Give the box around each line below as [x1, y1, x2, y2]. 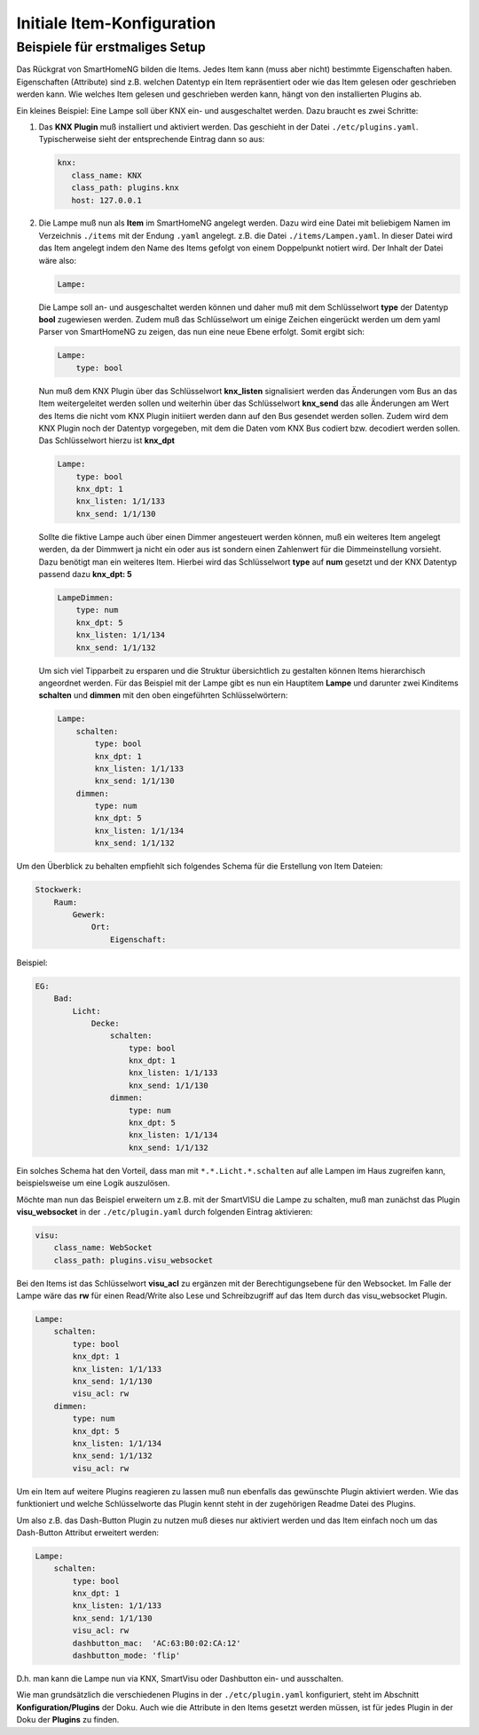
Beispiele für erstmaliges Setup [16, 39, 206, 55]
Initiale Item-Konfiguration [16, 13, 216, 33]
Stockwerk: [35, 884, 82, 895]
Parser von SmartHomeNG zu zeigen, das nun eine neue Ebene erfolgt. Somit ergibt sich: [38, 327, 365, 337]
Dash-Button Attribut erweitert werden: [16, 1527, 160, 1538]
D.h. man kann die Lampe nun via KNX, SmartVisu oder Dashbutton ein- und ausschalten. [16, 1674, 344, 1684]
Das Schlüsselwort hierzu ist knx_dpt [38, 435, 175, 446]
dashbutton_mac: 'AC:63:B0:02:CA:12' [72, 1638, 241, 1648]
